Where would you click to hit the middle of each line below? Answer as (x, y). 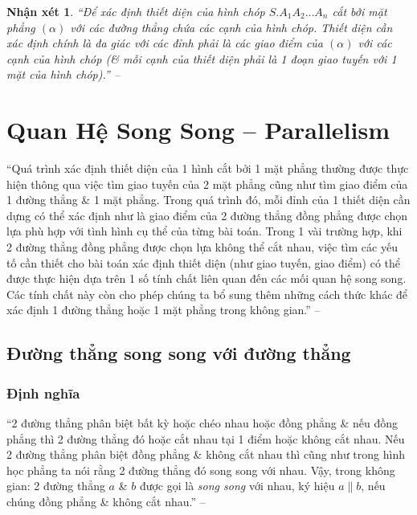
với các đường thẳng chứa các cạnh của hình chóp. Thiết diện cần (231, 27)
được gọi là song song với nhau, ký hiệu (237, 486)
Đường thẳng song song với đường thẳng (179, 353)
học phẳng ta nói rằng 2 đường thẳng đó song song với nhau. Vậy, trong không (201, 470)
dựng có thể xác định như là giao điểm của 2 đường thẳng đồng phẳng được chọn (207, 215)
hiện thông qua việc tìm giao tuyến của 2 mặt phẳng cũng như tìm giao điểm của (207, 184)
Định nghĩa (43, 392)
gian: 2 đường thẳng (56, 486)
